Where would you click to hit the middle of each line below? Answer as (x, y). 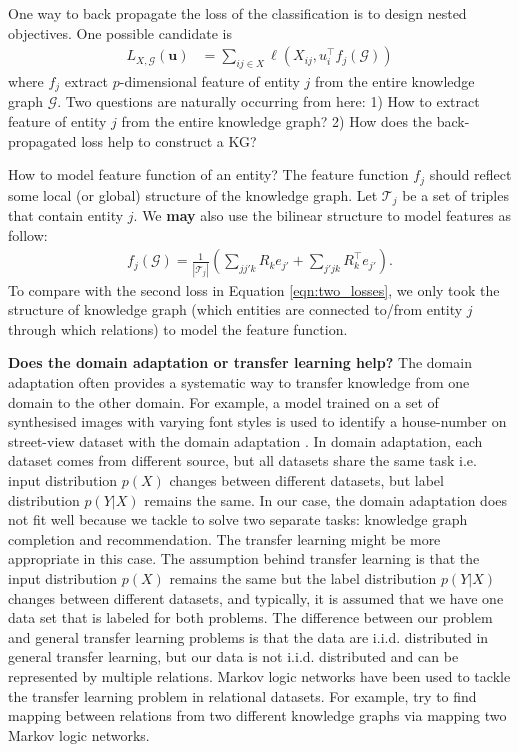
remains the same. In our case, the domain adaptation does (326, 499)
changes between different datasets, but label (306, 480)
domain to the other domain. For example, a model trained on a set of (223, 401)
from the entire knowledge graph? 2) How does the (277, 121)
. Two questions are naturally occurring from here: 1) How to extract (268, 101)
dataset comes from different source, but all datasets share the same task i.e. (242, 460)
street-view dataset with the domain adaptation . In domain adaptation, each (245, 440)
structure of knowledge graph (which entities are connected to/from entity (235, 309)
